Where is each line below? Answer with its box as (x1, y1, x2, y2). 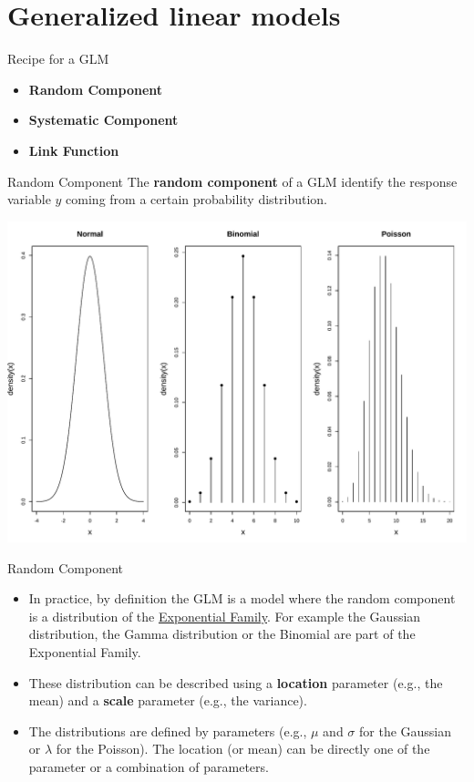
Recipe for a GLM (7, 49, 109, 68)
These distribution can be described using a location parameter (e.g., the (28, 673, 443, 692)
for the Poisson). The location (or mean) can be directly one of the (56, 739, 430, 758)
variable (7, 190, 51, 209)
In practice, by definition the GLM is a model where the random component (28, 589, 456, 608)
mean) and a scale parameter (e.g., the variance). (28, 691, 307, 710)
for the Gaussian (359, 721, 452, 740)
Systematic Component (28, 110, 179, 129)
